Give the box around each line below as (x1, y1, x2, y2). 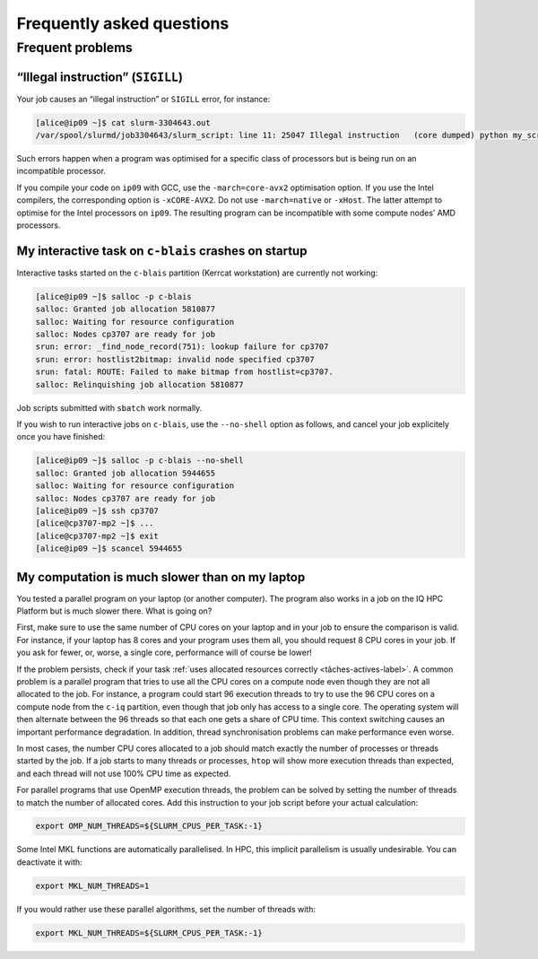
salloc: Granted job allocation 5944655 (35, 467, 215, 478)
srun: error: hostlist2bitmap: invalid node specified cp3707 (35, 354, 315, 364)
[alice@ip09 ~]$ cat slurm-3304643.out (35, 118, 211, 127)
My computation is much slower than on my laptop (16, 570, 306, 585)
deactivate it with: (16, 857, 82, 867)
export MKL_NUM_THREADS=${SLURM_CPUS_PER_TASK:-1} (35, 928, 264, 937)
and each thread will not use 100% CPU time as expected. (16, 768, 231, 779)
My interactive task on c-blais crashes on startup (16, 243, 308, 258)
